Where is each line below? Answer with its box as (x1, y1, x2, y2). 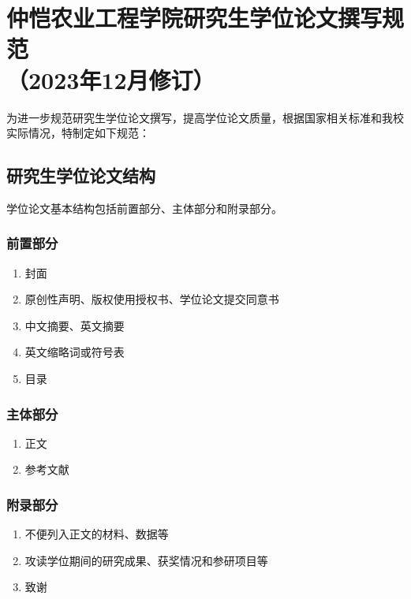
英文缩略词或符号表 (24, 344, 125, 360)
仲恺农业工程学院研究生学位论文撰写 (6, 2, 383, 34)
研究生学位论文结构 (6, 163, 155, 188)
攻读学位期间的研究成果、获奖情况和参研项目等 (24, 552, 268, 568)
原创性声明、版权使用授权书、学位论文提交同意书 (24, 291, 279, 307)
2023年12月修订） (28, 63, 215, 95)
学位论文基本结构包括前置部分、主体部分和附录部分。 (6, 199, 282, 216)
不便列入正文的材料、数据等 (24, 526, 169, 542)
